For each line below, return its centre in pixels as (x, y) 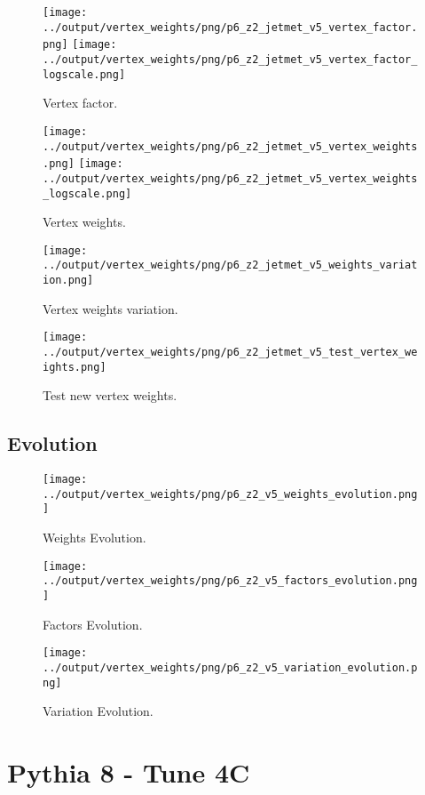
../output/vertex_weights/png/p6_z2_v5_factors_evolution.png (230, 581)
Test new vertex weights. (110, 395)
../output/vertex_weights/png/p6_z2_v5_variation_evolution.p (230, 667)
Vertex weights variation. (110, 308)
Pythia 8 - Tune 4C (129, 771)
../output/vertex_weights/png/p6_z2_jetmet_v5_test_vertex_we (230, 352)
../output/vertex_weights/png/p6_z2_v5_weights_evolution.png (230, 494)
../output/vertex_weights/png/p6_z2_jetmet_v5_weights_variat (230, 265)
